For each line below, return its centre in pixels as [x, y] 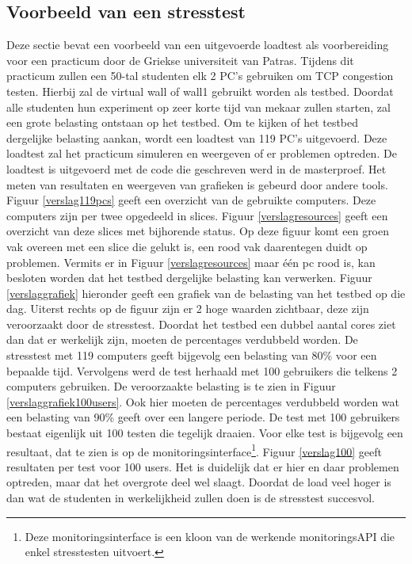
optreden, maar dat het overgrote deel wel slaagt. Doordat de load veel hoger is [199, 482]
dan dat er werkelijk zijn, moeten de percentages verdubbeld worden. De [182, 339]
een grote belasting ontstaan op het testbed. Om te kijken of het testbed [183, 122]
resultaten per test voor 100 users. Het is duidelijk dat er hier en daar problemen [203, 466]
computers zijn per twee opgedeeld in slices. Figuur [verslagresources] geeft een [197, 215]
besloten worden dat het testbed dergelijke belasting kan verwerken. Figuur [189, 278]
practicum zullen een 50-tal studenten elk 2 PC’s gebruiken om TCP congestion [200, 76]
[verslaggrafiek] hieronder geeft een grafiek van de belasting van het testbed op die [206, 293]
